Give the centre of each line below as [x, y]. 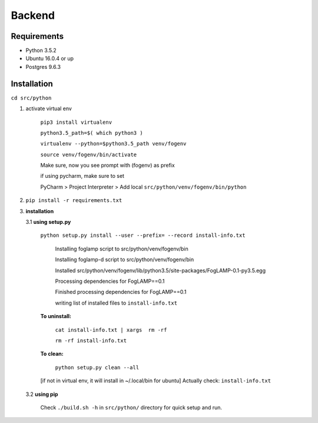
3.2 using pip [42, 394]
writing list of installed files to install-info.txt [116, 303]
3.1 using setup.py [48, 222]
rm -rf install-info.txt [91, 341]
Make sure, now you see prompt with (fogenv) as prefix [107, 166]
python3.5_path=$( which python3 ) [92, 133]
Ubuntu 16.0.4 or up [49, 58]
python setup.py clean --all [97, 367]
